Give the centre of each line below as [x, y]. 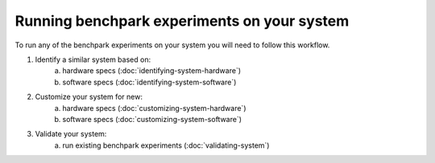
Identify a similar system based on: [93, 59]
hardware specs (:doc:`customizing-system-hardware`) [154, 108]
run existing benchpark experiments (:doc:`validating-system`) [166, 145]
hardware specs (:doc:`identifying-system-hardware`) [152, 71]
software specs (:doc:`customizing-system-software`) [152, 119]
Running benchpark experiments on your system [182, 21]
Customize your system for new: [89, 97]
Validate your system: [71, 134]
